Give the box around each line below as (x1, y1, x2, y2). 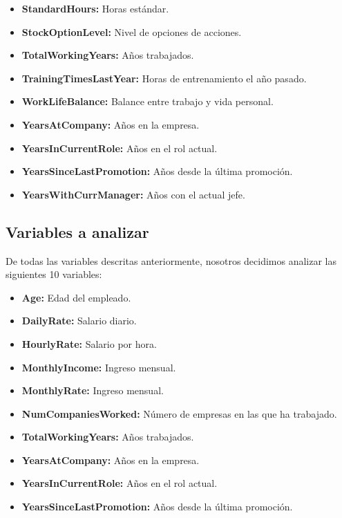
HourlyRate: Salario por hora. (21, 336, 157, 351)
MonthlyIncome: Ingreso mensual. (21, 360, 176, 374)
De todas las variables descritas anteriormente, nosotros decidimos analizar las (6, 253, 337, 268)
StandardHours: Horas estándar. (21, 1, 169, 15)
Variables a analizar (6, 221, 149, 242)
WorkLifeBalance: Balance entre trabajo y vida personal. (21, 94, 274, 109)
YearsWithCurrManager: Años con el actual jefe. (21, 187, 245, 201)
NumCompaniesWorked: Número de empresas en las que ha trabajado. (21, 406, 337, 420)
